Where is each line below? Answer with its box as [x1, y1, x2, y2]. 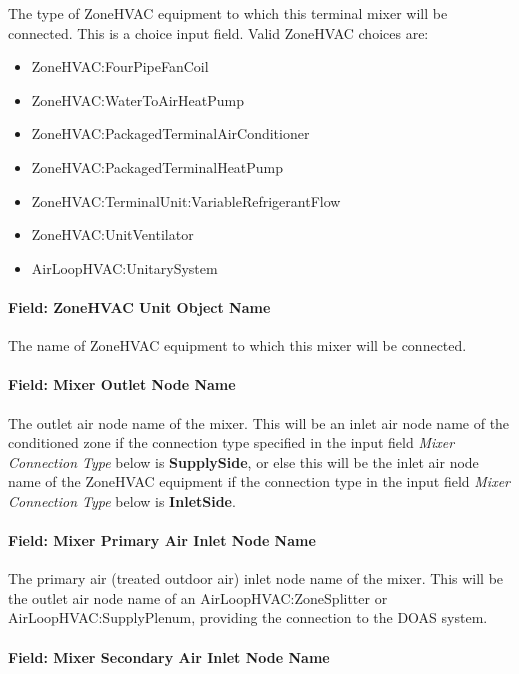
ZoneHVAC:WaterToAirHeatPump [31, 89, 245, 110]
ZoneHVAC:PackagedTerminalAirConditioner [31, 123, 310, 144]
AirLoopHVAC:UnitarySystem [31, 257, 218, 278]
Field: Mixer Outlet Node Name [8, 374, 236, 395]
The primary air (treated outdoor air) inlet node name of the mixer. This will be [8, 568, 504, 589]
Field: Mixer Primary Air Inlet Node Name [8, 530, 316, 551]
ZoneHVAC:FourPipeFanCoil [31, 56, 209, 77]
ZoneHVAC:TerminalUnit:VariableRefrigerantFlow [31, 190, 341, 211]
